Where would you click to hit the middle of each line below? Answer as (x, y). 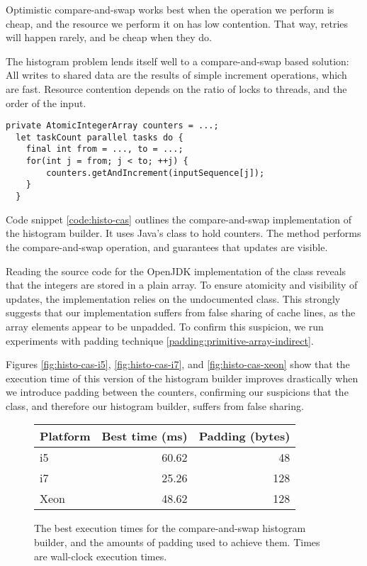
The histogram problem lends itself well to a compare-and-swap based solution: (177, 61)
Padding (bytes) (244, 436)
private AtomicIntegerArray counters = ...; (112, 126)
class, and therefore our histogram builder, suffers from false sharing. (155, 405)
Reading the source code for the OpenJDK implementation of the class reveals (176, 271)
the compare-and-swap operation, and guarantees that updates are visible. (167, 246)
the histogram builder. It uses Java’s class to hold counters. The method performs (183, 233)
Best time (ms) (145, 436)
